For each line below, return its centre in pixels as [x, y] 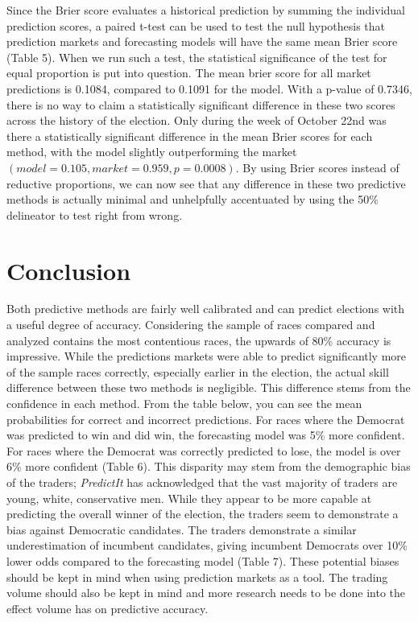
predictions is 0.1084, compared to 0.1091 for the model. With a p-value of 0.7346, [209, 88]
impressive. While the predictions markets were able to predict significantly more [207, 356]
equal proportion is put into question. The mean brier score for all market [189, 73]
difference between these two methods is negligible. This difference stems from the [209, 387]
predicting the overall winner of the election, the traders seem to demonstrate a [203, 514]
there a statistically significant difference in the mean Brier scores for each [190, 136]
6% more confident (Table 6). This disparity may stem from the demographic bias [209, 466]
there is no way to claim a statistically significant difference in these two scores [201, 104]
